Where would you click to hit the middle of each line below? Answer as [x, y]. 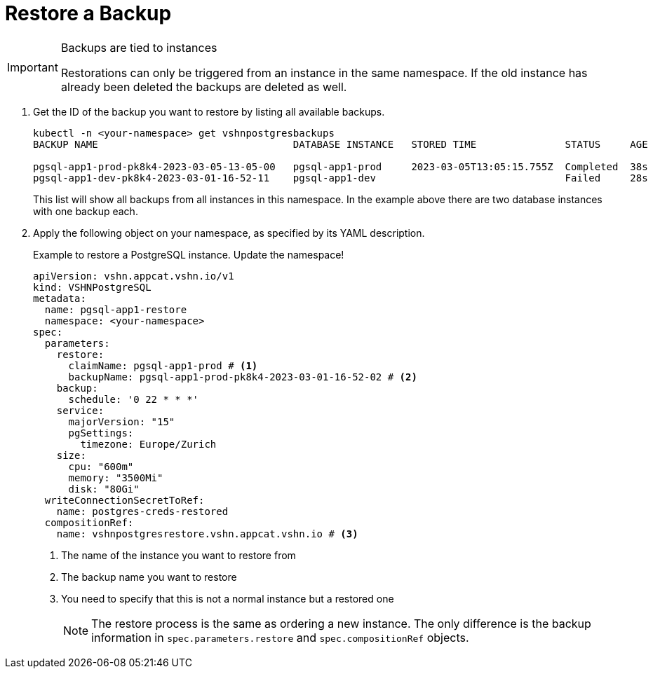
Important [33, 67]
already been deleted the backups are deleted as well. [204, 87]
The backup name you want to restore [149, 577]
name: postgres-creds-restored [142, 511]
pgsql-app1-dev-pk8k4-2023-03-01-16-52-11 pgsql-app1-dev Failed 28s [341, 178]
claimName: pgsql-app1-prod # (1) [163, 365]
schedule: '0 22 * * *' [134, 399]
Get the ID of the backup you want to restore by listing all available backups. [209, 111]
